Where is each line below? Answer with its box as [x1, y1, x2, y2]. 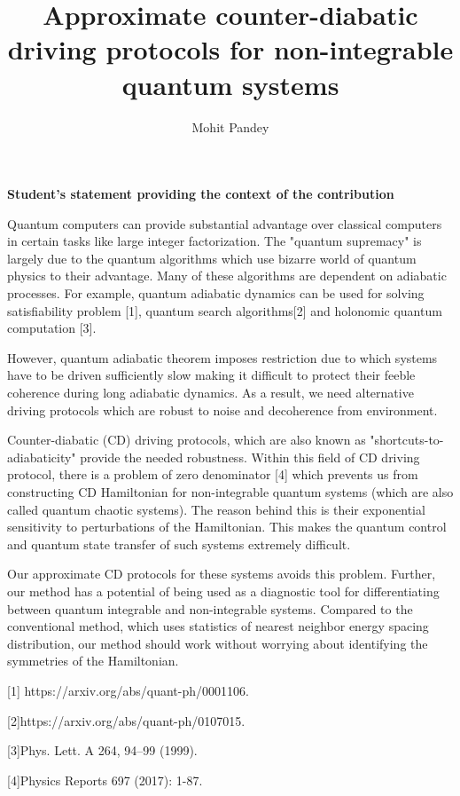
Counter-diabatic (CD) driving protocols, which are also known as [7, 430, 366, 449]
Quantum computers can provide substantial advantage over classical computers [7, 214, 442, 232]
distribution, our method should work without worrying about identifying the [7, 634, 428, 652]
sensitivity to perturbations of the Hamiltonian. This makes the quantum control [7, 517, 447, 536]
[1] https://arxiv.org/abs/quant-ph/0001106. [7, 681, 249, 699]
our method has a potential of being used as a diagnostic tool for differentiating [7, 581, 440, 600]
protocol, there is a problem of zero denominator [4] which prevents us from [7, 465, 418, 484]
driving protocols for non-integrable [7, 31, 454, 67]
